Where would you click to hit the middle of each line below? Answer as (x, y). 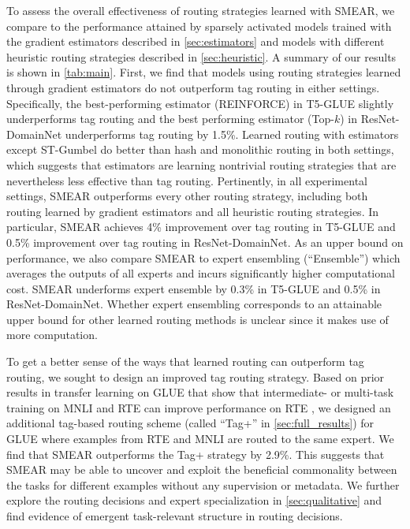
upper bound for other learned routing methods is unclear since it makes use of (198, 319)
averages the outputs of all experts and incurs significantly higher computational (201, 273)
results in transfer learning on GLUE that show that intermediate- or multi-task (200, 392)
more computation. (52, 335)
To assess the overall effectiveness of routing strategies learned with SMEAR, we (201, 10)
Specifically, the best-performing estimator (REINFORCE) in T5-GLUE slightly (200, 103)
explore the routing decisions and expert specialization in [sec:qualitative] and (194, 500)
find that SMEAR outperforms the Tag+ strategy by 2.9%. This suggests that (196, 454)
